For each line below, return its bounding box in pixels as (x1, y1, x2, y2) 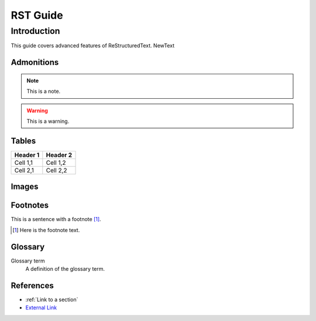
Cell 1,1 (14, 158, 33, 167)
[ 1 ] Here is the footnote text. (12, 226, 80, 233)
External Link (25, 304, 57, 311)
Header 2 (46, 151, 73, 159)
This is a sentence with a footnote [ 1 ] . (11, 216, 102, 223)
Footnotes (11, 201, 49, 210)
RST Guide (11, 9, 64, 22)
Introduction (11, 26, 60, 36)
